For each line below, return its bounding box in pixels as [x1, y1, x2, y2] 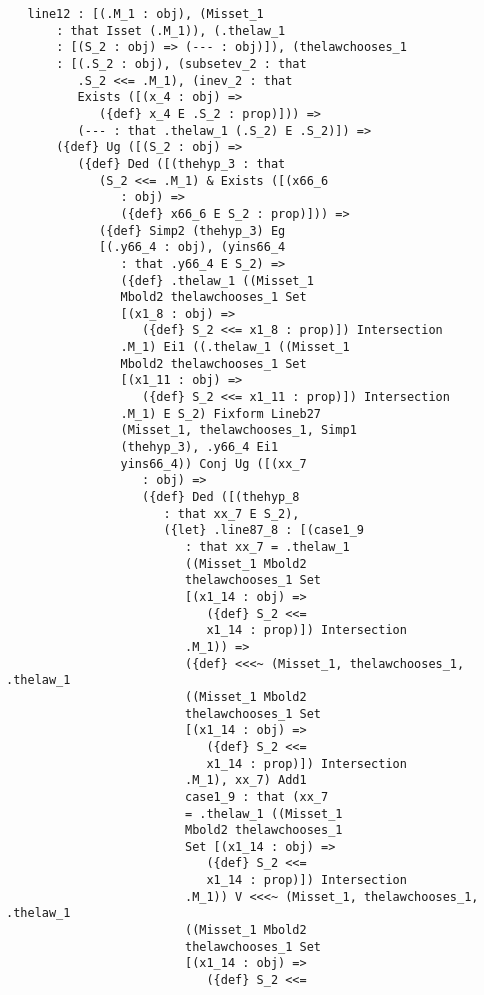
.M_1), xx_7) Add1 [184, 773, 307, 788]
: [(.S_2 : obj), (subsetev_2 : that [56, 56, 307, 71]
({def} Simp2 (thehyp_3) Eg [99, 223, 286, 238]
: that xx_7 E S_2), [163, 506, 300, 521]
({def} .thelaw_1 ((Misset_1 [120, 273, 314, 288]
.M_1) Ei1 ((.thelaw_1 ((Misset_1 [120, 340, 350, 355]
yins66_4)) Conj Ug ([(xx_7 [120, 456, 307, 471]
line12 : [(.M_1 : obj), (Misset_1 [27, 7, 264, 21]
